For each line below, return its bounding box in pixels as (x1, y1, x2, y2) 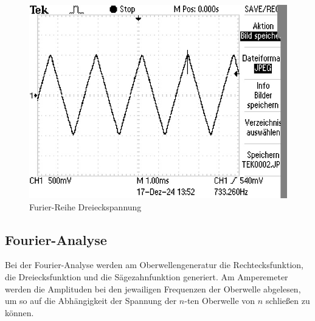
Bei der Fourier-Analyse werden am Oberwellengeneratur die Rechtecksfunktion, (5, 258, 304, 271)
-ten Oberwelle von (184, 294, 255, 307)
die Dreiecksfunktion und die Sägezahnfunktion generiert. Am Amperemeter (5, 270, 288, 283)
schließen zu (265, 294, 310, 307)
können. (5, 306, 34, 319)
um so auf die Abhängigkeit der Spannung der (5, 294, 177, 307)
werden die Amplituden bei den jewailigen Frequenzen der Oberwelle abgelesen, (5, 282, 301, 295)
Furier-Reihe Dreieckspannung (29, 200, 142, 213)
